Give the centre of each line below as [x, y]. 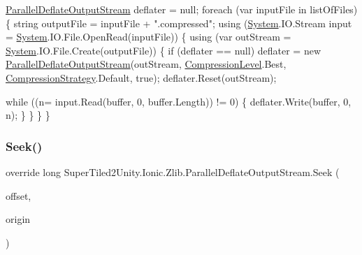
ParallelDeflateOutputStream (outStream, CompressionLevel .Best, [146, 64]
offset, [19, 195]
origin [18, 219]
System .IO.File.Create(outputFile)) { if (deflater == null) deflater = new [163, 50]
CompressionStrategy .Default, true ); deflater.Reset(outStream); [141, 77]
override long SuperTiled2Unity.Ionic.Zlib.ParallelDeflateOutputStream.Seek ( [173, 172]
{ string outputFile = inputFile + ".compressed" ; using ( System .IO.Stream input [179, 23]
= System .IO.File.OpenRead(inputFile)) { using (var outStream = [149, 37]
